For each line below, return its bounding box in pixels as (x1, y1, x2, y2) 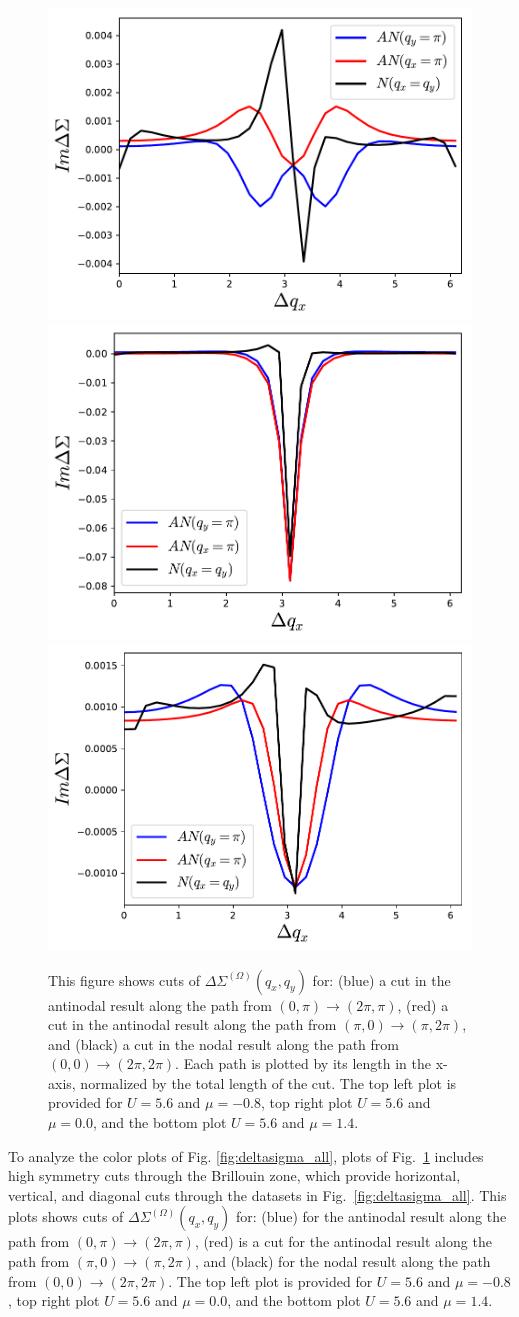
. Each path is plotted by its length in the (175, 1053, 431, 1074)
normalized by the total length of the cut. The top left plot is (80, 1072, 457, 1093)
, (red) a (397, 994, 449, 1015)
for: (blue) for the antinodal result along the (236, 1206, 507, 1227)
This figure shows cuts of (48, 969, 200, 990)
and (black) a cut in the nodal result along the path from (48, 1033, 399, 1054)
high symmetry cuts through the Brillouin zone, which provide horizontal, (8, 1165, 461, 1186)
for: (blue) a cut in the (312, 969, 451, 990)
